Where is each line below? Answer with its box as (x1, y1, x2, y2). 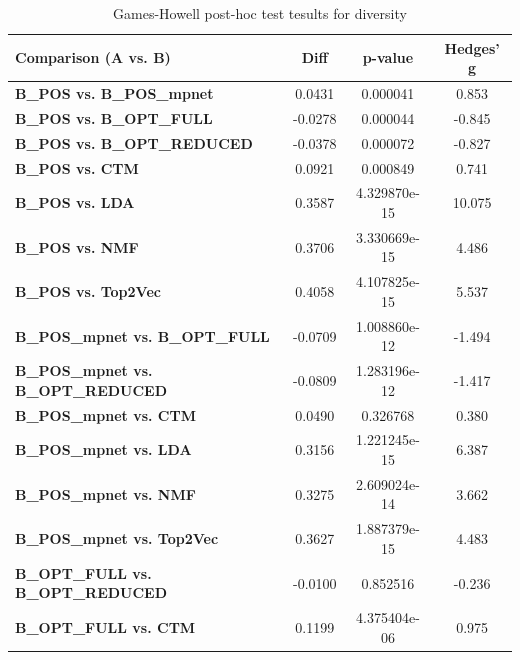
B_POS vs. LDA (15, 192, 135, 213)
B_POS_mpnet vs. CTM (15, 404, 196, 425)
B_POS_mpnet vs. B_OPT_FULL (15, 325, 270, 346)
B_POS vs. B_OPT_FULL (15, 107, 213, 128)
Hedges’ (444, 37, 500, 58)
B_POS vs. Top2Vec (15, 281, 161, 302)
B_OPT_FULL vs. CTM (15, 616, 196, 637)
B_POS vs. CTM (15, 157, 139, 178)
